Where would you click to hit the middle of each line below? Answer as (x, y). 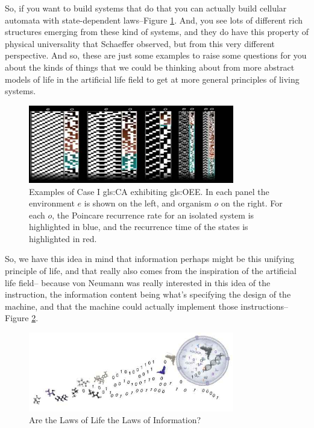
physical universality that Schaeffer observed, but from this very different (140, 43)
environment (52, 203)
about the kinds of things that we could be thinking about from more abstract (150, 67)
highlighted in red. (63, 238)
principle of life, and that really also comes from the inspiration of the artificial (151, 271)
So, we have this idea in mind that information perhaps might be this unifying (150, 259)
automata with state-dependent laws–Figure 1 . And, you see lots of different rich (154, 20)
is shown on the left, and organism (148, 203)
